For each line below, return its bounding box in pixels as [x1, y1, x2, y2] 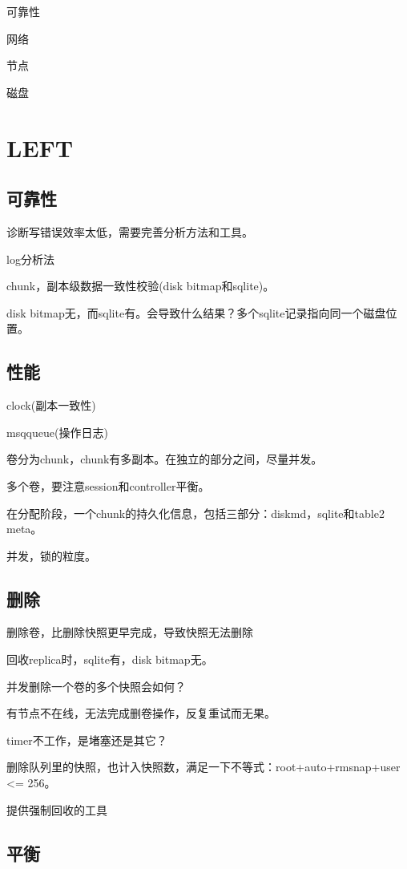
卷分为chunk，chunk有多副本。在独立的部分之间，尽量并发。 [6, 451, 323, 467]
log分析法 [6, 250, 54, 267]
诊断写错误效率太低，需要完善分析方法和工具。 [6, 223, 253, 240]
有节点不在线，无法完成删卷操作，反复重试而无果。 [6, 705, 276, 721]
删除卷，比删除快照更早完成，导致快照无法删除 [6, 624, 253, 641]
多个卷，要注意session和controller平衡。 [6, 477, 210, 494]
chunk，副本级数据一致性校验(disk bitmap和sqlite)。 [6, 277, 275, 294]
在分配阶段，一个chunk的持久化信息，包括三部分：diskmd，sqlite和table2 [6, 504, 385, 521]
